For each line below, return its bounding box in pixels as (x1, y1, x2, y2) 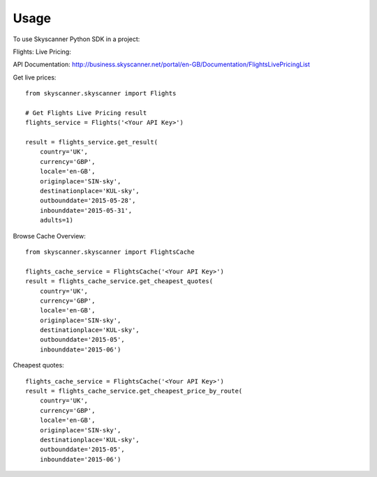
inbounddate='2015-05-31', (39, 206, 133, 214)
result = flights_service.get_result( (25, 138, 158, 146)
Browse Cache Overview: (13, 232, 87, 240)
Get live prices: (13, 73, 57, 82)
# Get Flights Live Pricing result (25, 109, 147, 116)
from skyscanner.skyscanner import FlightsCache (25, 248, 195, 256)
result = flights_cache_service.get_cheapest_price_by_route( (25, 387, 243, 395)
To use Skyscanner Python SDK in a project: (13, 35, 140, 43)
